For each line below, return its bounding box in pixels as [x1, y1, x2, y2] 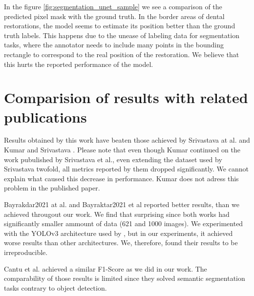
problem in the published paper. [4, 183, 100, 193]
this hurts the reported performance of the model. [4, 59, 153, 69]
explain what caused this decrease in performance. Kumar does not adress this [4, 173, 239, 183]
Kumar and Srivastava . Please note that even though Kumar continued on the [4, 145, 240, 155]
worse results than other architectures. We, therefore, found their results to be [4, 237, 238, 248]
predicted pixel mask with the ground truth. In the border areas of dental [4, 11, 225, 21]
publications [4, 106, 87, 127]
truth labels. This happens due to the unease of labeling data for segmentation [4, 30, 239, 40]
